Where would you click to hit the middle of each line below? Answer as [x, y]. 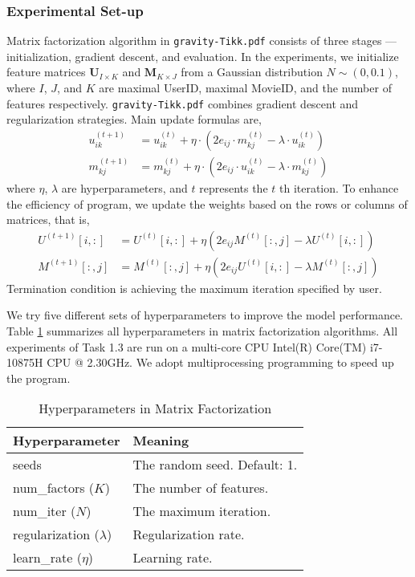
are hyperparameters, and [124, 187]
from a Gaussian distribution [252, 72]
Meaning [161, 441]
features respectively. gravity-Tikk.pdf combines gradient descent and [183, 103]
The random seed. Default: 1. [215, 465]
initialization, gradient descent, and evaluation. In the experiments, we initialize [203, 56]
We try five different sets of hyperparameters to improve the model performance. [205, 315]
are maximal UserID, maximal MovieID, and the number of [245, 88]
